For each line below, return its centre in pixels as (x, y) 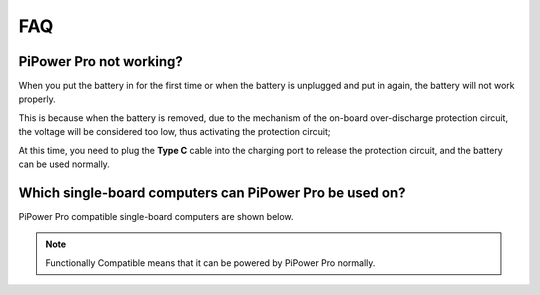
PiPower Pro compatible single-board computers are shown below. (156, 216)
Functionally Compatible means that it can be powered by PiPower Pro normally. (210, 262)
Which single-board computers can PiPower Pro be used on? (212, 192)
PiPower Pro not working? (101, 61)
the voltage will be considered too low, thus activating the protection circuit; (174, 132)
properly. (37, 99)
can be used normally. (64, 164)
